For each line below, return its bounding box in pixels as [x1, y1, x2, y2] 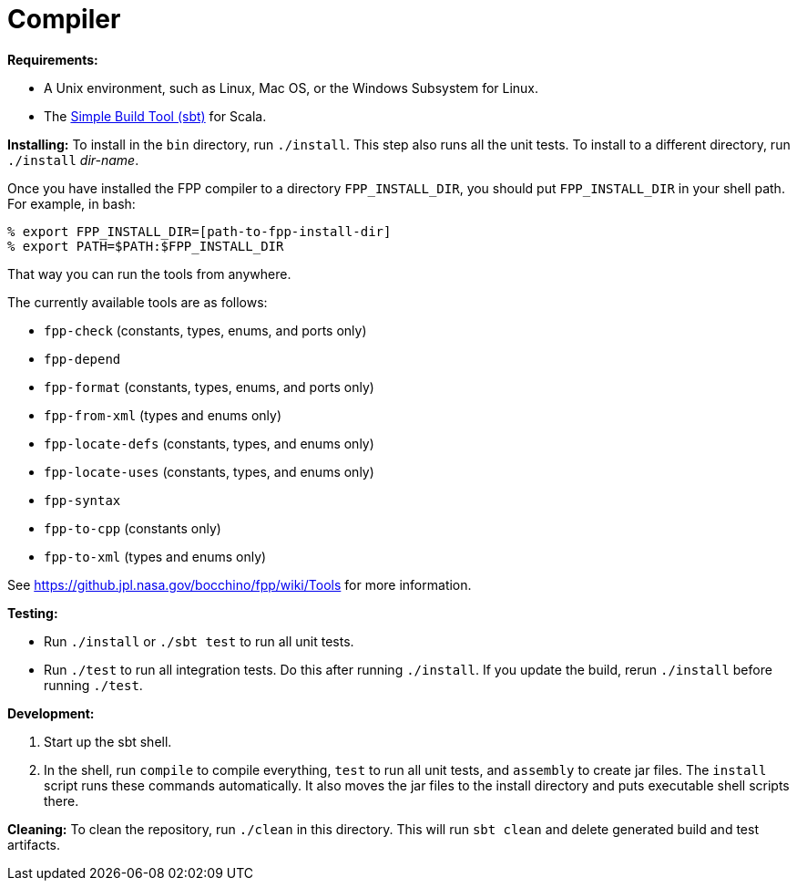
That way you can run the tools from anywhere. [7, 265, 291, 282]
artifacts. [7, 836, 61, 852]
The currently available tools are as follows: [7, 294, 268, 310]
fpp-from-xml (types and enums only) [44, 407, 282, 423]
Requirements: [7, 51, 98, 67]
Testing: [7, 604, 58, 621]
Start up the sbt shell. [44, 733, 172, 749]
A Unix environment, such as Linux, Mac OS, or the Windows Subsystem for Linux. [44, 79, 539, 96]
